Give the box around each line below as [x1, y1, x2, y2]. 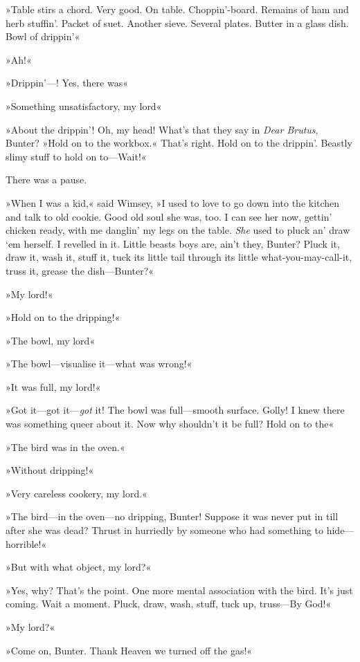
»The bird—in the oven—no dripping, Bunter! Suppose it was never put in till [6, 509, 339, 524]
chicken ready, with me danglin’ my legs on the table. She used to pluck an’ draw [6, 223, 350, 237]
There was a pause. [6, 172, 87, 187]
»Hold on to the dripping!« [6, 310, 120, 324]
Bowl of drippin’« [6, 29, 80, 44]
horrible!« [6, 536, 47, 551]
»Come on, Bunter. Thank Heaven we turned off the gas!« [6, 643, 253, 657]
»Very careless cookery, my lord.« [6, 486, 147, 500]
